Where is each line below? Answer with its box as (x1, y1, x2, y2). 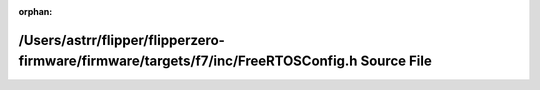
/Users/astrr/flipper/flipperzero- (18, 31, 225, 49)
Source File (360, 53, 432, 70)
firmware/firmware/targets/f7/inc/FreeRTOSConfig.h (18, 53, 358, 70)
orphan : (18, 6, 53, 17)
